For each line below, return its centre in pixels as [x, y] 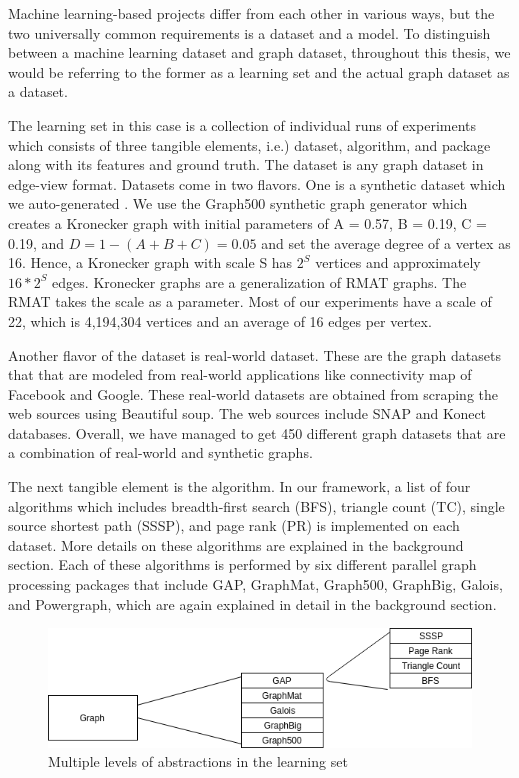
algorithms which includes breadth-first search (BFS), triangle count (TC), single [256, 505]
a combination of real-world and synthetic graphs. [160, 452]
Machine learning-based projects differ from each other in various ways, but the [251, 13]
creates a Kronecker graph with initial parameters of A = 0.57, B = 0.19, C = [247, 222]
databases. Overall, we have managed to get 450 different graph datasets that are [257, 432]
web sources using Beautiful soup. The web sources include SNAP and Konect [247, 413]
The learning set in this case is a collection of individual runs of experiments [242, 124]
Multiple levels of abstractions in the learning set [198, 761]
